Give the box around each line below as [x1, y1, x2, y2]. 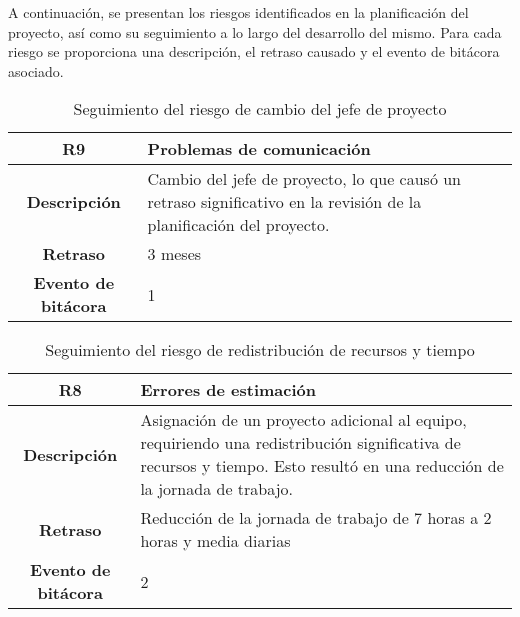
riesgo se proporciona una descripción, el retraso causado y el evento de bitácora [8, 41, 500, 62]
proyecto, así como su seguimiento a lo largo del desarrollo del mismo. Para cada [8, 21, 502, 42]
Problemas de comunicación [147, 137, 371, 161]
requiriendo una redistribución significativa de [140, 431, 461, 455]
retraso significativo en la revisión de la [147, 190, 422, 214]
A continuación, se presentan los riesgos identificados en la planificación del [8, 2, 469, 22]
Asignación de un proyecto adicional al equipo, [140, 408, 467, 432]
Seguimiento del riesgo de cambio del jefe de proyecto [73, 97, 447, 121]
